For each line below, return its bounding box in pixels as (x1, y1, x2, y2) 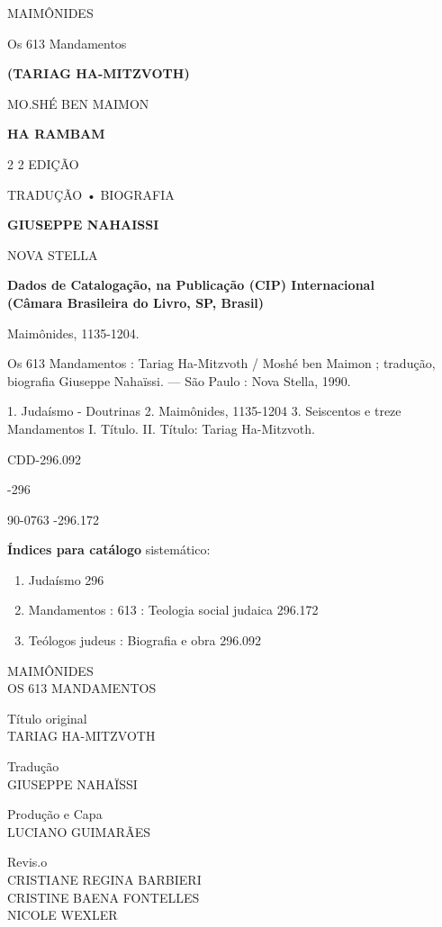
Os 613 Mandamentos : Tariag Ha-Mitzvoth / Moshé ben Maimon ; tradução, (7, 354, 436, 373)
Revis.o (7, 852, 48, 871)
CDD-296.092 (7, 449, 82, 468)
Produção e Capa (7, 805, 103, 823)
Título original (7, 708, 87, 727)
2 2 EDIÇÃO (7, 154, 79, 173)
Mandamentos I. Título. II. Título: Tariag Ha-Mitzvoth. (7, 418, 315, 437)
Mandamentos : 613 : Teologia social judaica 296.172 (28, 600, 319, 619)
